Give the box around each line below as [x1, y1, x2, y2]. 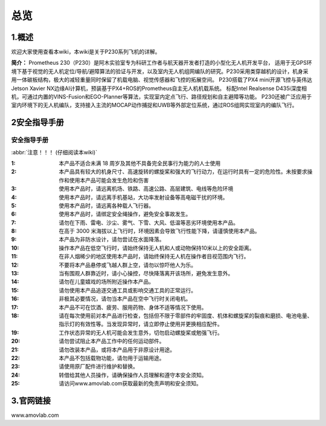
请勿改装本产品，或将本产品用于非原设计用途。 [59, 346, 175, 353]
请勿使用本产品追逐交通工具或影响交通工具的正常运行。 [59, 286, 196, 293]
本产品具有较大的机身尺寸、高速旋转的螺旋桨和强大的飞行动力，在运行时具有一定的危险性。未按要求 [59, 168, 307, 175]
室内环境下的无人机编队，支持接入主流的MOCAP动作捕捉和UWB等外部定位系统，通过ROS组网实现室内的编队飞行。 [11, 102, 298, 109]
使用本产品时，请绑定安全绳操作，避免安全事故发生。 [59, 211, 191, 218]
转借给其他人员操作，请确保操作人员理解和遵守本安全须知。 [59, 371, 207, 378]
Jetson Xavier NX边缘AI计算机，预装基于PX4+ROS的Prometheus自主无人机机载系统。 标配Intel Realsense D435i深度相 [11, 85, 307, 92]
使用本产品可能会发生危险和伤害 [69, 176, 149, 184]
